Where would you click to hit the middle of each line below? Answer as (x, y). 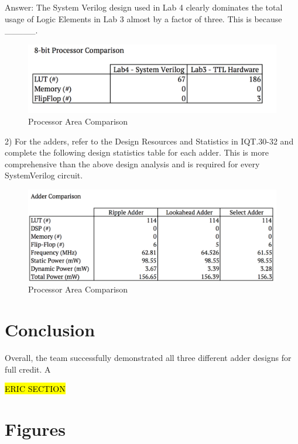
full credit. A (28, 369)
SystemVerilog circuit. (44, 175)
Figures (35, 428)
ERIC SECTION (35, 389)
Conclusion (50, 329)
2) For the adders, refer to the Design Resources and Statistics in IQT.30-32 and (149, 141)
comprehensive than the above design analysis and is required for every (132, 164)
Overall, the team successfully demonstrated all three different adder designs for (148, 357)
